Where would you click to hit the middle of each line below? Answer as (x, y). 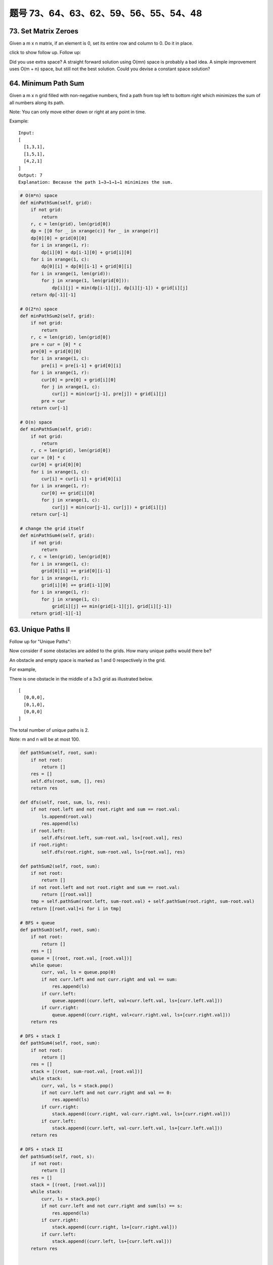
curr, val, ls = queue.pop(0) (79, 972)
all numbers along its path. (37, 102)
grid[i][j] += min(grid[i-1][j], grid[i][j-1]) (112, 606)
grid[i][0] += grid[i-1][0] (76, 585)
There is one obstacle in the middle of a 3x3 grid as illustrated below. (81, 679)
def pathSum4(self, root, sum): (60, 1043)
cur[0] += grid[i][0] (68, 493)
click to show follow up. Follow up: (45, 53)
